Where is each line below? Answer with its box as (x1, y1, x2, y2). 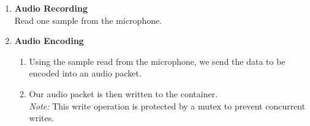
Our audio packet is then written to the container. (29, 87, 218, 100)
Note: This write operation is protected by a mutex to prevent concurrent (29, 99, 306, 112)
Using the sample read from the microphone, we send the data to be (29, 54, 285, 67)
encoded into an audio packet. (29, 67, 142, 80)
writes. (29, 111, 55, 124)
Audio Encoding (14, 34, 84, 47)
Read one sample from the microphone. (14, 13, 162, 26)
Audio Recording (14, 2, 88, 14)
